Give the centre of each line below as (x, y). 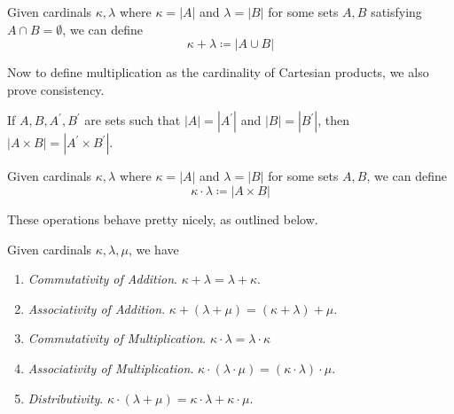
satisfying (396, 12)
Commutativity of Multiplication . (117, 338)
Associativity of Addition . (97, 308)
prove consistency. (56, 89)
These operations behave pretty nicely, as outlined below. (163, 219)
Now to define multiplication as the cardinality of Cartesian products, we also (218, 72)
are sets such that (133, 120)
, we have (153, 249)
